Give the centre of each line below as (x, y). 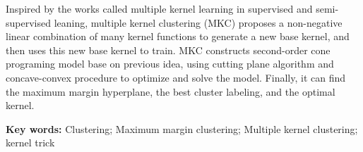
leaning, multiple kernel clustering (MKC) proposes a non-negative (198, 22)
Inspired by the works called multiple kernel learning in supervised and (159, 8)
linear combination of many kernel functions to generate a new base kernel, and (178, 36)
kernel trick (30, 142)
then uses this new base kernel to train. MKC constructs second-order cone (168, 50)
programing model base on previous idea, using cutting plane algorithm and (170, 64)
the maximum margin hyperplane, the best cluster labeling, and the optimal (171, 91)
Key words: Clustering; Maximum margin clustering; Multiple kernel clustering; (182, 128)
